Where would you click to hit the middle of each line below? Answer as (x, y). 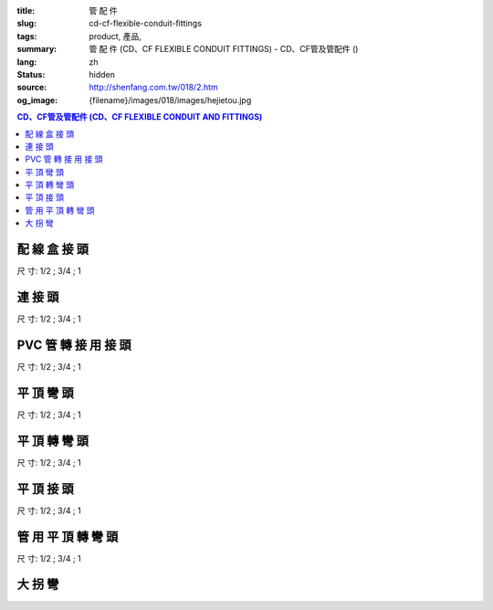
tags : (27, 36)
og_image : (37, 100)
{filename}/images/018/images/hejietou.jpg (170, 100)
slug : (26, 24)
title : (26, 11)
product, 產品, (115, 36)
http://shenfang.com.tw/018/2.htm (153, 88)
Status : (31, 74)
